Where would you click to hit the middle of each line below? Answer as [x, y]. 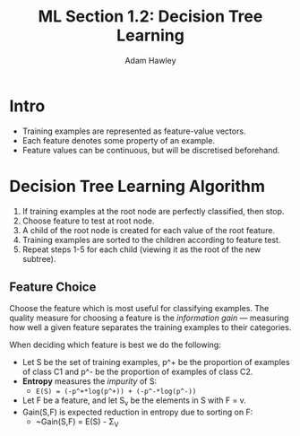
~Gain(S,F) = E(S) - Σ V [77, 423]
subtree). [39, 258]
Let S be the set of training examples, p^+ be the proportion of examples [156, 362]
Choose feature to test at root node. [88, 221]
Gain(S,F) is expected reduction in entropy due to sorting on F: [137, 412]
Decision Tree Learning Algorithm [137, 186]
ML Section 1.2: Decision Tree [150, 17]
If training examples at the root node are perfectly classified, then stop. [153, 211]
